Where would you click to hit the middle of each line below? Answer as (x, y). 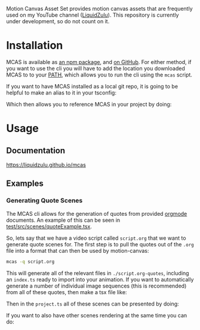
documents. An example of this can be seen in (63, 220)
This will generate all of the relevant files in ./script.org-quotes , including (98, 273)
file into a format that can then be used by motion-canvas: (78, 250)
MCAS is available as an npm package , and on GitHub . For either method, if (99, 62)
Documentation (36, 150)
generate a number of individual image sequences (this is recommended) (96, 286)
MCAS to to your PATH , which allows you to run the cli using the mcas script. (99, 75)
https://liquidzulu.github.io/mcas (46, 164)
